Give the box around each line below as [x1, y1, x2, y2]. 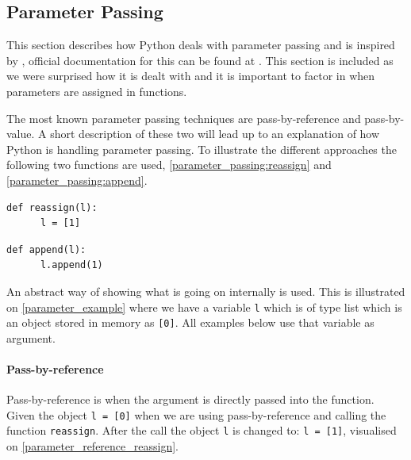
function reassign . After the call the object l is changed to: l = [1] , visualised [6, 422, 397, 439]
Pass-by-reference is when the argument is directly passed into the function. [6, 391, 375, 408]
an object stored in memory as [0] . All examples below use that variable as [6, 314, 375, 331]
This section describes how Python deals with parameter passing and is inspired [6, 36, 395, 53]
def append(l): [6, 243, 86, 255]
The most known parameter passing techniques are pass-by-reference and [6, 109, 361, 126]
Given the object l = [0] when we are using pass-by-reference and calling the [6, 406, 386, 423]
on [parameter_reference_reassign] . [6, 438, 179, 454]
